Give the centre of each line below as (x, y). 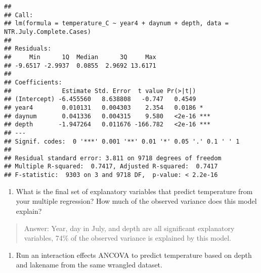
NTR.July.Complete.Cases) (48, 32)
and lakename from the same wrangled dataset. (89, 265)
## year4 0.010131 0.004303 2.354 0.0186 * (104, 107)
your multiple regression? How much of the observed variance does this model (136, 201)
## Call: (19, 15)
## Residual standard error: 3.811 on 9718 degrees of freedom (113, 158)
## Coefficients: (33, 82)
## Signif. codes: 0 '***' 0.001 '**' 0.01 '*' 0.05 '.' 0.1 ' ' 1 (122, 141)
